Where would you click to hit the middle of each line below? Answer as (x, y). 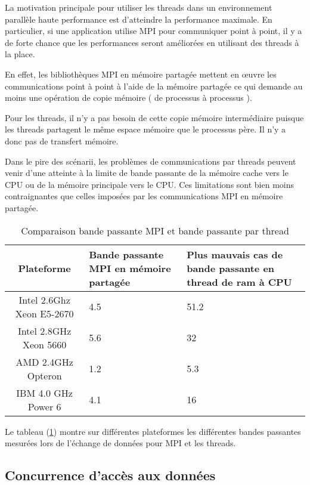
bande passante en (231, 268)
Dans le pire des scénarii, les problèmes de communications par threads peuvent (151, 161)
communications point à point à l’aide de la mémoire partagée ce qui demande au (154, 86)
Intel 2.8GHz (44, 330)
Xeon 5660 (44, 344)
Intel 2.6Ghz (44, 299)
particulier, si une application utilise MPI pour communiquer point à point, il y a (154, 31)
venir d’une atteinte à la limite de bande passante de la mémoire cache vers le (147, 173)
